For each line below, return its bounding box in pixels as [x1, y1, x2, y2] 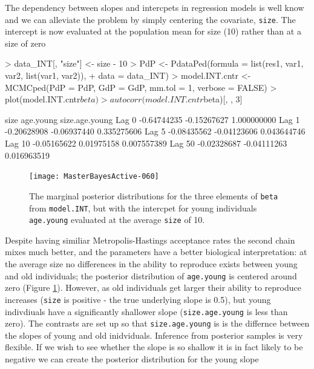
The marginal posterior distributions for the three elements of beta [29, 189, 278, 202]
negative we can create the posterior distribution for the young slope [5, 353, 259, 365]
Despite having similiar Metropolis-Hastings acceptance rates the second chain [5, 233, 295, 246]
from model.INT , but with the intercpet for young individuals [29, 201, 257, 214]
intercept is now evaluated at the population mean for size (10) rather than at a [5, 25, 301, 38]
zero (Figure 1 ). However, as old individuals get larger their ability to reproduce [5, 281, 301, 294]
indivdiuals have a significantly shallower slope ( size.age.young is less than [5, 305, 288, 317]
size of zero [5, 36, 46, 49]
